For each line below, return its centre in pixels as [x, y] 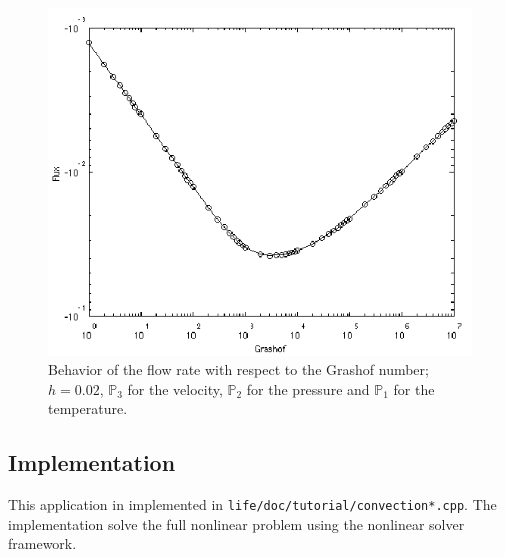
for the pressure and [308, 388]
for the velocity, [175, 388]
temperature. [88, 408]
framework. [42, 543]
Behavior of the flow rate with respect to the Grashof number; [238, 369]
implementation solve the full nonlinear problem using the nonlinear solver [236, 523]
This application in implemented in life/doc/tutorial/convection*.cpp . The [252, 504]
